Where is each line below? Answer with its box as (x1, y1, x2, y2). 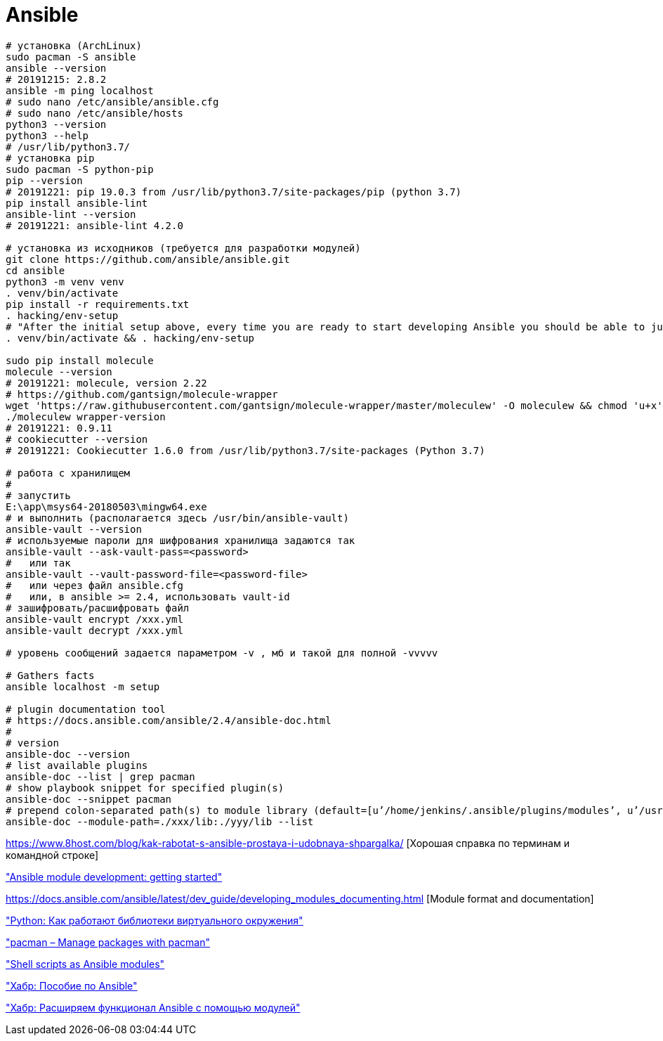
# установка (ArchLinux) (6, 39, 142, 51)
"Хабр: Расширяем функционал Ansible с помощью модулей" (6, 1001, 301, 1014)
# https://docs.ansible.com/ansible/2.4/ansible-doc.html (6, 714, 331, 726)
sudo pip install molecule (6, 354, 154, 366)
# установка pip (6, 152, 95, 164)
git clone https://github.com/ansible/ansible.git (6, 253, 290, 265)
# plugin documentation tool (6, 703, 166, 715)
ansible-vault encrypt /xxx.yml (6, 613, 183, 625)
